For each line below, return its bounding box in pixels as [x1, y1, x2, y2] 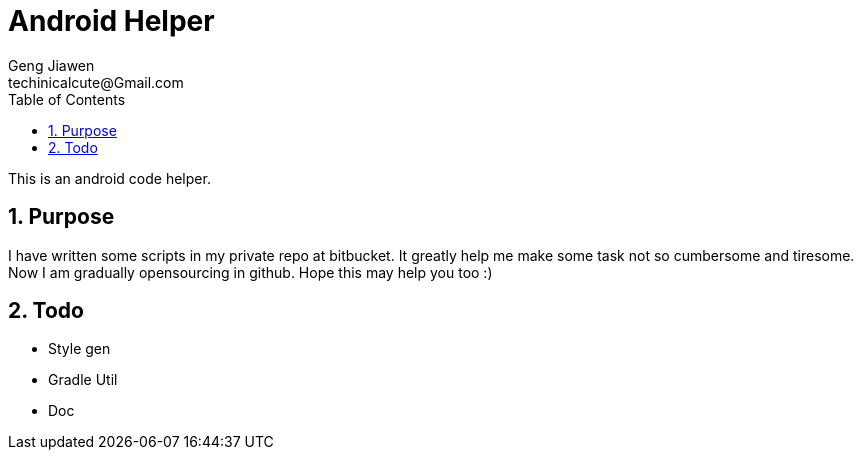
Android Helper [8, 4, 215, 38]
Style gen [48, 340, 111, 358]
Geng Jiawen [8, 56, 95, 74]
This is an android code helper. [8, 169, 211, 187]
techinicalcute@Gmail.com [8, 73, 184, 91]
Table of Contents [8, 90, 126, 108]
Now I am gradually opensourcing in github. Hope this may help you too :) [8, 263, 493, 281]
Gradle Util [48, 371, 118, 389]
